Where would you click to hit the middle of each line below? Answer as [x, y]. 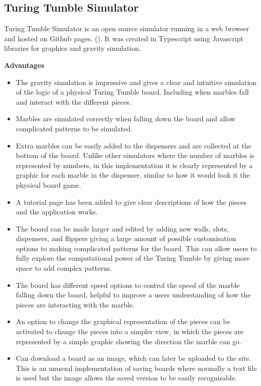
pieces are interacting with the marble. [75, 304]
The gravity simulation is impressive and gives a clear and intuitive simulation [136, 82]
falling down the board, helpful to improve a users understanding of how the [133, 295]
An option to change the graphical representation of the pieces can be [123, 321]
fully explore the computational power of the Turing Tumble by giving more [133, 258]
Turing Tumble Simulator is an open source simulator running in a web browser [127, 28]
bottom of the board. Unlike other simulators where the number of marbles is [135, 155]
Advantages [24, 65]
